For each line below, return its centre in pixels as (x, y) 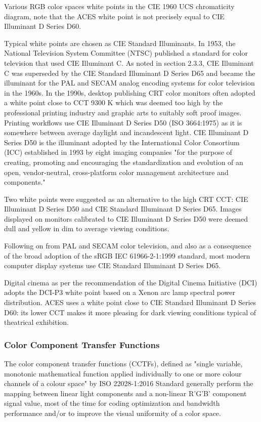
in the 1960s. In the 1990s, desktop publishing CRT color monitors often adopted (130, 92)
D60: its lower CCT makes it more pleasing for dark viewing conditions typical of (130, 312)
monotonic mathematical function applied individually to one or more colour (123, 373)
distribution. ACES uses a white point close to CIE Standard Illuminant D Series (130, 302)
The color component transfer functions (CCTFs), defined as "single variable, (123, 364)
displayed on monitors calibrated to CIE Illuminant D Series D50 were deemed (126, 218)
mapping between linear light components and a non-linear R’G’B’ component (125, 393)
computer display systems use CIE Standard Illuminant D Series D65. (113, 265)
